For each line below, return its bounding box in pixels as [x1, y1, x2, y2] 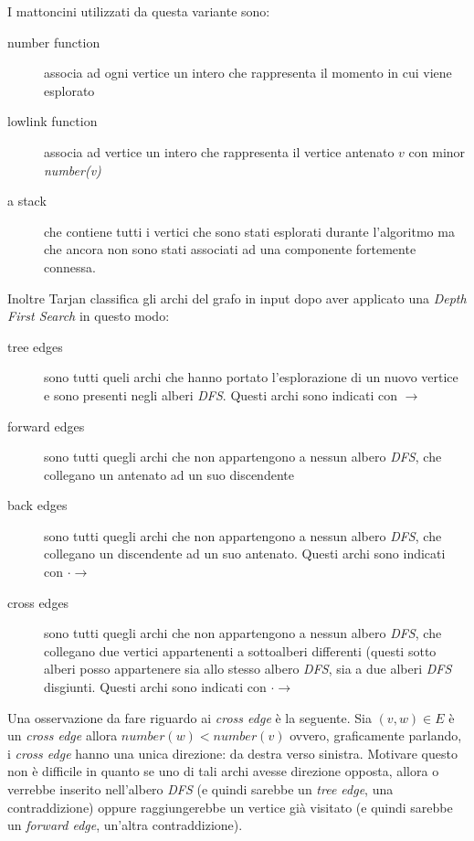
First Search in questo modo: [7, 306, 170, 325]
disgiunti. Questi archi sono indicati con [44, 677, 267, 697]
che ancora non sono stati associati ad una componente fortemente [44, 240, 416, 259]
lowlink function [7, 112, 98, 131]
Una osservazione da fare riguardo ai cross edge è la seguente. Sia [7, 708, 372, 727]
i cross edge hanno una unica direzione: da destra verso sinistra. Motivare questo [7, 743, 458, 762]
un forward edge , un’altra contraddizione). [7, 815, 243, 835]
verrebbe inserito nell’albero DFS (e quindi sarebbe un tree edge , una [7, 780, 394, 798]
